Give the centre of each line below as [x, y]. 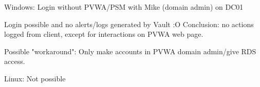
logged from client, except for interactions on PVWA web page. [104, 34]
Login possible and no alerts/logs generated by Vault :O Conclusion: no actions [129, 24]
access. [15, 61]
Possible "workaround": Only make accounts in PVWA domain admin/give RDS [130, 51]
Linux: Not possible [35, 78]
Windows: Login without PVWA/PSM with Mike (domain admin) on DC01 [124, 7]
